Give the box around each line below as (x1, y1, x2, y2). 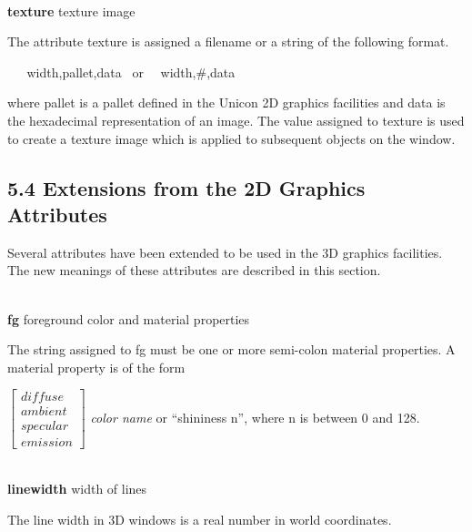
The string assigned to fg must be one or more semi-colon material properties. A (7, 340, 456, 359)
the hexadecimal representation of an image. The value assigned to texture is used (7, 111, 465, 130)
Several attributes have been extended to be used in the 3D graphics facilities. (7, 242, 443, 261)
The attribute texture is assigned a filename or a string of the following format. (7, 32, 449, 51)
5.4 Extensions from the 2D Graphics (7, 173, 366, 201)
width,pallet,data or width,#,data (26, 62, 236, 81)
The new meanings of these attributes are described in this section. (7, 261, 381, 280)
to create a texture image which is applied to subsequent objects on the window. (7, 128, 456, 148)
